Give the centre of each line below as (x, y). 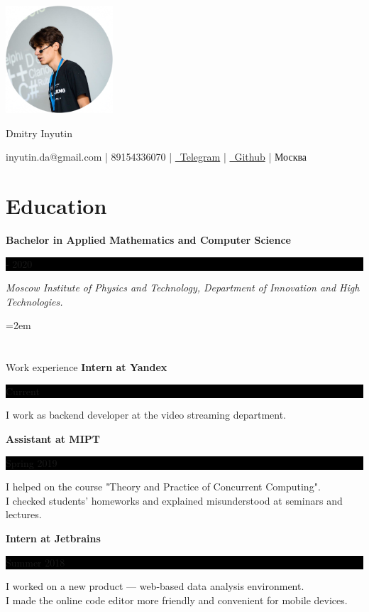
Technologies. (34, 301)
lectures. (24, 514)
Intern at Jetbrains (53, 538)
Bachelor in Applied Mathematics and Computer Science (148, 240)
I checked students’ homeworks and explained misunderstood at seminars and (174, 500)
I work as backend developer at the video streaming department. (146, 415)
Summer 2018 (35, 562)
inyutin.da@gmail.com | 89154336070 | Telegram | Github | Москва (156, 157)
